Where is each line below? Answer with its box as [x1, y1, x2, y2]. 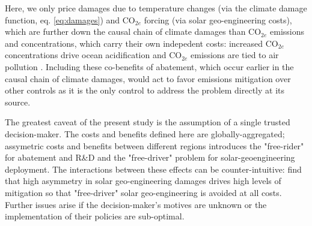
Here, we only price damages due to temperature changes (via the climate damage [5, 2, 307, 14]
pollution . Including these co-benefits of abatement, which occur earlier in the [5, 60, 294, 73]
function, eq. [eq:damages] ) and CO [5, 13, 135, 26]
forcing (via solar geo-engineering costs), [144, 13, 292, 26]
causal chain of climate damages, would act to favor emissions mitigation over [5, 72, 291, 85]
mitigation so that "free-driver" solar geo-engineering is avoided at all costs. [5, 186, 282, 198]
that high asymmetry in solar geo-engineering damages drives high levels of [5, 174, 281, 187]
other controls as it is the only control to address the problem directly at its [5, 84, 285, 97]
